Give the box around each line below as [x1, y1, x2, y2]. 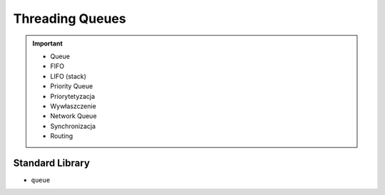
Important [32, 39, 63, 48]
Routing [50, 132, 73, 140]
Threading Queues [13, 11, 126, 26]
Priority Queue [50, 82, 93, 90]
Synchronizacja [50, 122, 96, 130]
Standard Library [13, 157, 91, 169]
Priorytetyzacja [50, 92, 96, 100]
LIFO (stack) [50, 72, 87, 80]
